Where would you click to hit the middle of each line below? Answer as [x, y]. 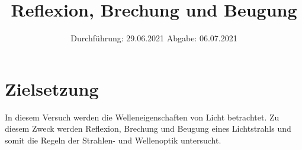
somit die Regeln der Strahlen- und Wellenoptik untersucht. [113, 140]
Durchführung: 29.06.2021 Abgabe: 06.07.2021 [154, 38]
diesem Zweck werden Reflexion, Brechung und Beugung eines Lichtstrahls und [148, 128]
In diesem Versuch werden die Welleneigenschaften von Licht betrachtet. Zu [142, 117]
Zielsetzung [52, 88]
